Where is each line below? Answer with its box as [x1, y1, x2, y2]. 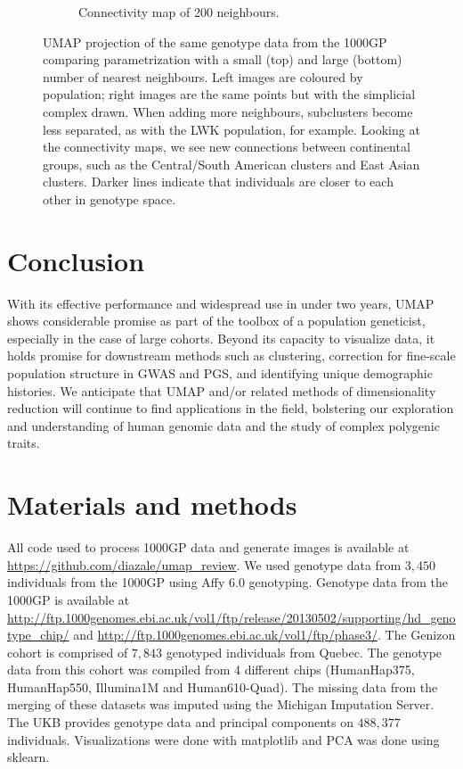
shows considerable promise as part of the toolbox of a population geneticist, [7, 311, 426, 330]
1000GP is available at [7, 590, 130, 608]
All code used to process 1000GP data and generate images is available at [7, 538, 410, 557]
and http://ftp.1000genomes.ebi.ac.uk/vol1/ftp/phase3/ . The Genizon [73, 625, 456, 644]
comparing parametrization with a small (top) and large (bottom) [43, 50, 402, 69]
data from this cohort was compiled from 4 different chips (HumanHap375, [7, 660, 415, 679]
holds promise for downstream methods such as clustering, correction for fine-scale [7, 346, 456, 365]
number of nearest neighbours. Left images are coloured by [43, 67, 363, 86]
